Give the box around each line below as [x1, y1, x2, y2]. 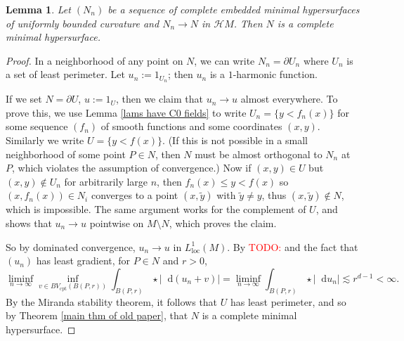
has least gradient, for [36, 253, 131, 268]
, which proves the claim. [169, 215, 277, 230]
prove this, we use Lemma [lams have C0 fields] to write [6, 105, 247, 120]
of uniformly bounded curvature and [6, 15, 159, 30]
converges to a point [91, 188, 178, 202]
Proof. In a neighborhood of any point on [6, 53, 183, 67]
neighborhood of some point [6, 146, 126, 161]
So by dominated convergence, [6, 239, 136, 254]
